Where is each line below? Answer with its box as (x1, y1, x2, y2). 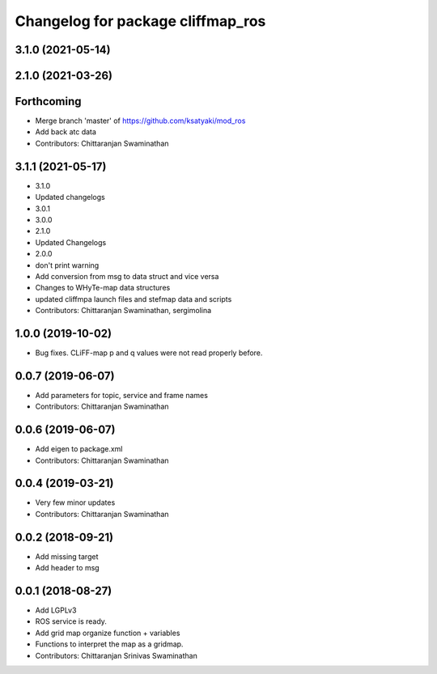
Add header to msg (35, 563, 100, 573)
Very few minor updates (35, 498, 116, 507)
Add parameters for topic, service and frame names (35, 390, 208, 400)
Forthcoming (15, 95, 82, 108)
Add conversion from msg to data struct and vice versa (35, 271, 219, 281)
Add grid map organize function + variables (35, 628, 180, 638)
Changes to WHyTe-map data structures (35, 283, 171, 293)
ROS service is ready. (35, 617, 107, 626)
